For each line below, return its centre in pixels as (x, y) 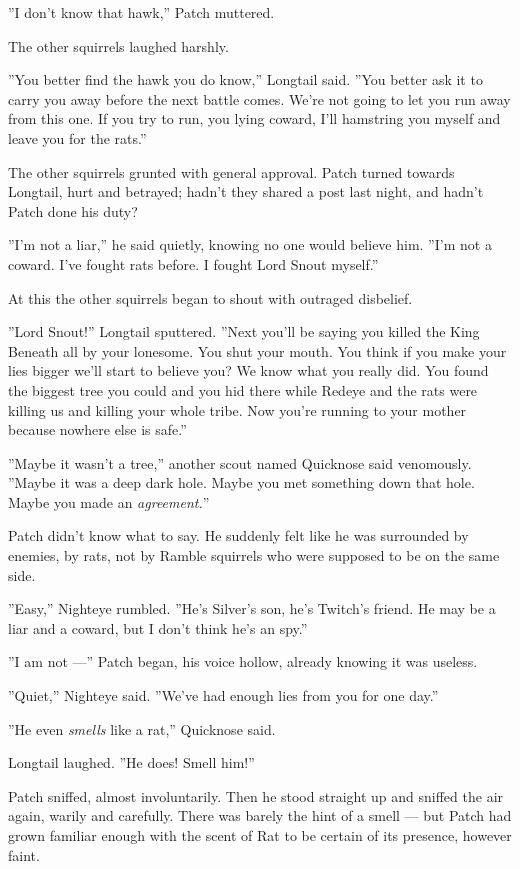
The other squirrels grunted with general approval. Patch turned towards (231, 171)
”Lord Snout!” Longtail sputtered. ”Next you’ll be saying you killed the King (244, 331)
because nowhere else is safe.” (97, 429)
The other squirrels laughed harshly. (118, 45)
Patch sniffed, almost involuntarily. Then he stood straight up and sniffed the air (256, 795)
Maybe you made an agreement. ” (109, 501)
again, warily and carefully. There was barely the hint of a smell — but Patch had (260, 815)
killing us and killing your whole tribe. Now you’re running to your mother (237, 409)
